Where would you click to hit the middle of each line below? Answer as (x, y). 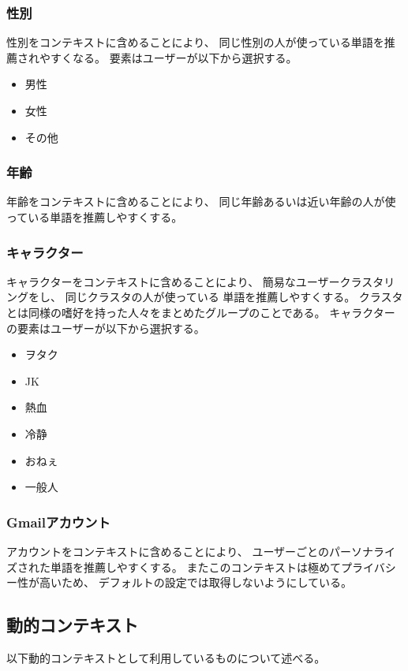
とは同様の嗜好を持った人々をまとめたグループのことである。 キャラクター (201, 312)
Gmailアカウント (58, 522)
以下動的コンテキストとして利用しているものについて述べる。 (166, 657)
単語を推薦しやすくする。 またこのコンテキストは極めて (196, 567)
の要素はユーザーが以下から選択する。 (106, 328)
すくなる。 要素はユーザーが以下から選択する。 (174, 57)
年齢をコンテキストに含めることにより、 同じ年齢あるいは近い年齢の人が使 (201, 201)
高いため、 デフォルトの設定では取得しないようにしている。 (195, 582)
